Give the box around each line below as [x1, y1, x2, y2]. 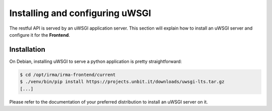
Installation [9, 45, 45, 54]
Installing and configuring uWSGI [9, 8, 151, 19]
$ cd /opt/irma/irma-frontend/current [20, 72, 116, 77]
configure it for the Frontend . [9, 32, 71, 38]
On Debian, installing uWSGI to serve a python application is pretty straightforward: [9, 58, 182, 64]
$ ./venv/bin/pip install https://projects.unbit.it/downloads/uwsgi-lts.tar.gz [20, 79, 225, 85]
